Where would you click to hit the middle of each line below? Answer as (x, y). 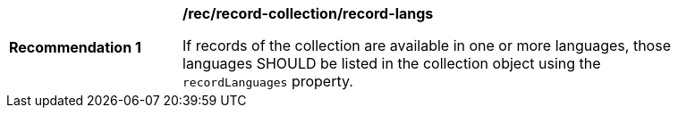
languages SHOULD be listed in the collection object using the (392, 63)
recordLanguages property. (268, 81)
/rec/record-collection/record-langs (308, 13)
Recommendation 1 (75, 47)
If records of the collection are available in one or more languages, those (427, 45)
